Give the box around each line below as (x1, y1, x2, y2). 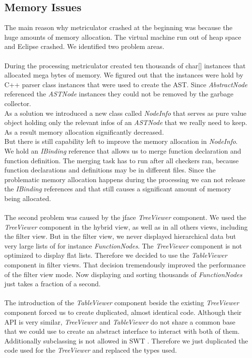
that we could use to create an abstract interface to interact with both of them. (4, 326, 240, 336)
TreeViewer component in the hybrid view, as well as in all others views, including (4, 221, 248, 232)
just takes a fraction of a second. (4, 279, 101, 289)
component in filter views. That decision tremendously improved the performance (4, 260, 246, 270)
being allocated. (4, 193, 51, 203)
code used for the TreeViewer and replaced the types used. (4, 345, 177, 355)
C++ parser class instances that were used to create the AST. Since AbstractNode (4, 79, 248, 89)
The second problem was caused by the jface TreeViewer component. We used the (4, 212, 246, 222)
